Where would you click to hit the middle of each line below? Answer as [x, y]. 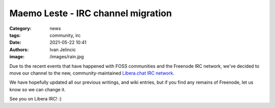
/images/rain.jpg [67, 57]
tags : [15, 35]
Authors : [19, 49]
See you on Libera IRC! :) [36, 99]
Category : [20, 28]
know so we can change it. [37, 89]
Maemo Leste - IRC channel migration [91, 13]
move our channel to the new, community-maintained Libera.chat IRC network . [92, 73]
